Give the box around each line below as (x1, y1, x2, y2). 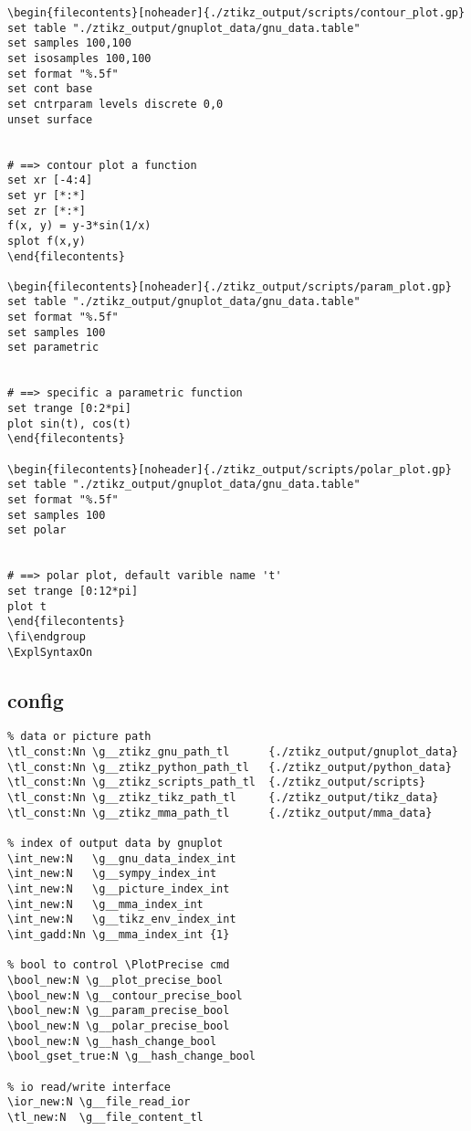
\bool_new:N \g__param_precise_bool (7, 1004, 230, 1018)
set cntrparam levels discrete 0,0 (7, 97, 224, 111)
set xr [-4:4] (7, 174, 93, 187)
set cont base (7, 82, 93, 96)
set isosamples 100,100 (7, 51, 152, 65)
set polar (7, 523, 67, 537)
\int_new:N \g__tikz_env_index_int (7, 913, 236, 926)
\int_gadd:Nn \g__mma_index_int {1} (7, 927, 230, 941)
